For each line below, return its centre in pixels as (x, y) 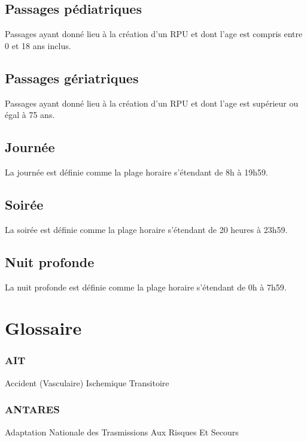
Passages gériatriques (72, 78)
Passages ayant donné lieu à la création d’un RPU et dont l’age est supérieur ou (152, 103)
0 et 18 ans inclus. (38, 45)
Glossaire (43, 328)
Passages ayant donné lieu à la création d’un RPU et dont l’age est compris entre (154, 34)
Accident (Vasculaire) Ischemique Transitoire (87, 382)
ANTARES (32, 409)
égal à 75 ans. (30, 115)
